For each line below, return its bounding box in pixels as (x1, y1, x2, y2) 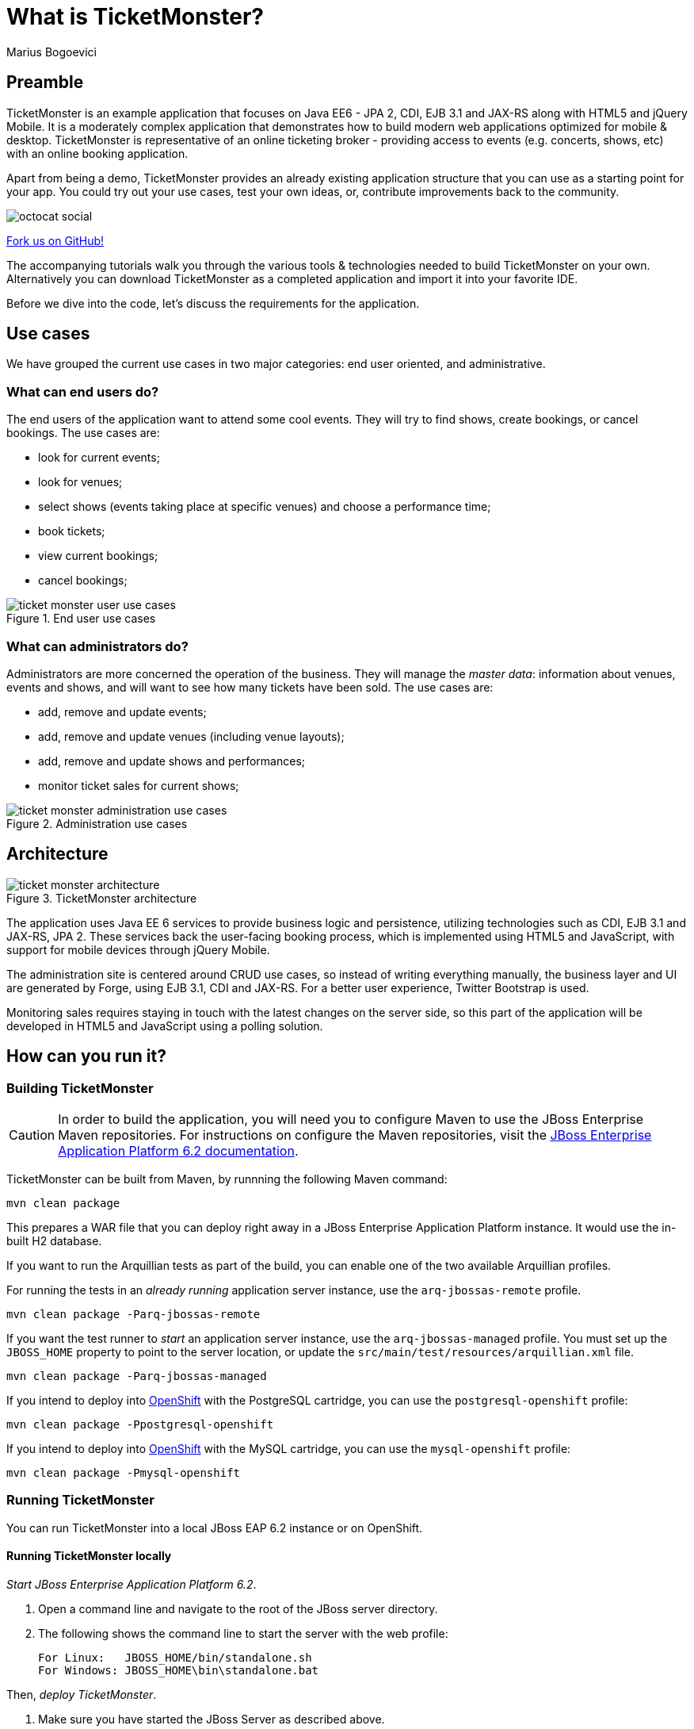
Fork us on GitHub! (6, 233, 105, 247)
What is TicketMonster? (6, 3, 264, 30)
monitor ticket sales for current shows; (38, 778, 239, 792)
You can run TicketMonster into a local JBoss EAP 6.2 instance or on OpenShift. (6, 1520, 423, 1535)
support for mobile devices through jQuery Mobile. (6, 942, 270, 957)
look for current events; (38, 450, 160, 465)
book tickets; (38, 524, 105, 539)
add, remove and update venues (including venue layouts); (38, 729, 345, 743)
